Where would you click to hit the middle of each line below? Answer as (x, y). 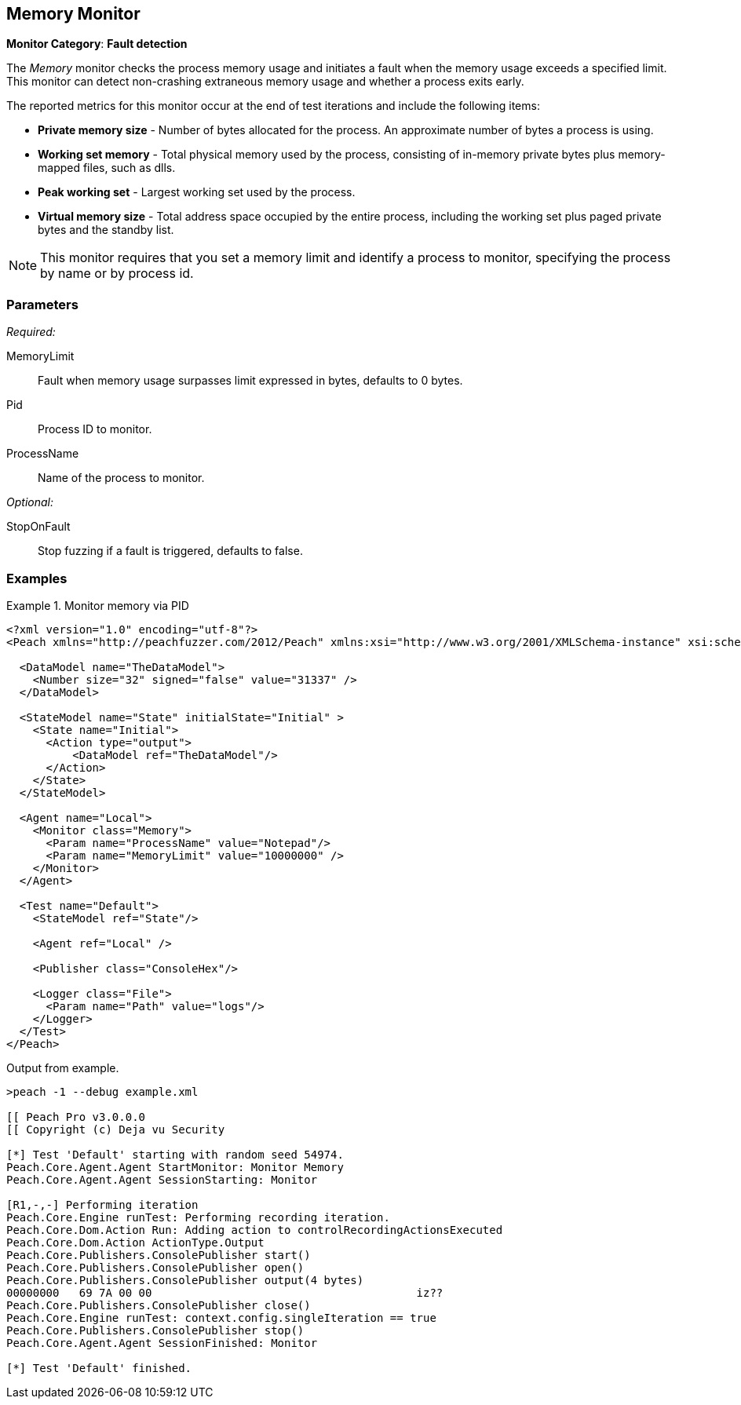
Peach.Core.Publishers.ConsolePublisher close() (159, 1305)
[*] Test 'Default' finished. (99, 1368)
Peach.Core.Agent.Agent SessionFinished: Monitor (162, 1343)
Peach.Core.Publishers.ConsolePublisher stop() (155, 1330)
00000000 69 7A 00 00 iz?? (225, 1292)
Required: (31, 332)
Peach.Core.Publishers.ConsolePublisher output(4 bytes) (185, 1280)
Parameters (42, 304)
